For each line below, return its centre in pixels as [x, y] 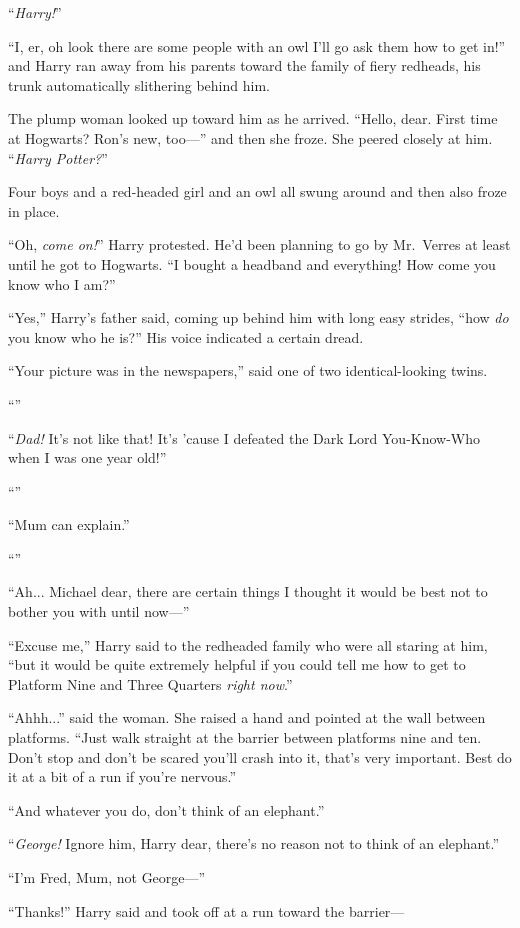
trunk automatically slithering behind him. [139, 84]
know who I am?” [62, 283]
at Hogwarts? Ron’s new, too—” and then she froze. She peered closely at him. [250, 137]
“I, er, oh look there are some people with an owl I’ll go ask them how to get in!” [257, 45]
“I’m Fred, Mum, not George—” [107, 877]
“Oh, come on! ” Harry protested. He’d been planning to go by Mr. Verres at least [259, 244]
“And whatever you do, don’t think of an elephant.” [166, 809]
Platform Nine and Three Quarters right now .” [150, 683]
